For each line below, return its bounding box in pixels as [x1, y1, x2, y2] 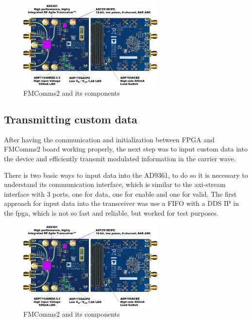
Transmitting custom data [4, 112, 137, 127]
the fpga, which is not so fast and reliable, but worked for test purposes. [4, 207, 218, 218]
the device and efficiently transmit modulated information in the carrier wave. [4, 153, 236, 164]
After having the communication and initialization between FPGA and [4, 134, 215, 144]
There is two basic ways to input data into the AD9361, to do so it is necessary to [4, 169, 248, 180]
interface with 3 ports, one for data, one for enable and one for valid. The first [4, 188, 237, 199]
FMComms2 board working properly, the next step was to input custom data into [4, 144, 248, 154]
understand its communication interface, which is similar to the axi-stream [4, 179, 226, 189]
